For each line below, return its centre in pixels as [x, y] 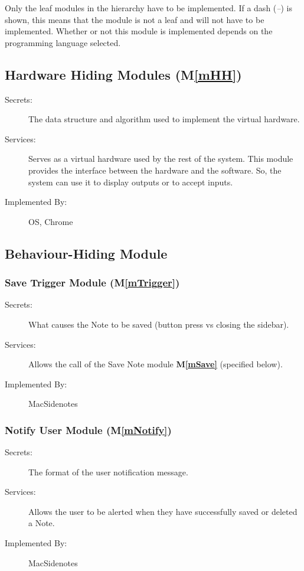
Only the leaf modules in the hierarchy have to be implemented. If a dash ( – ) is [148, 8]
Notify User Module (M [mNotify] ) [88, 430]
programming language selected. [63, 42]
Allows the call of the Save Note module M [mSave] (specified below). [156, 364]
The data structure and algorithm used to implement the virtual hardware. [164, 119]
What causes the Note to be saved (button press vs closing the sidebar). [159, 324]
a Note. [42, 523]
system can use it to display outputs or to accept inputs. [131, 182]
